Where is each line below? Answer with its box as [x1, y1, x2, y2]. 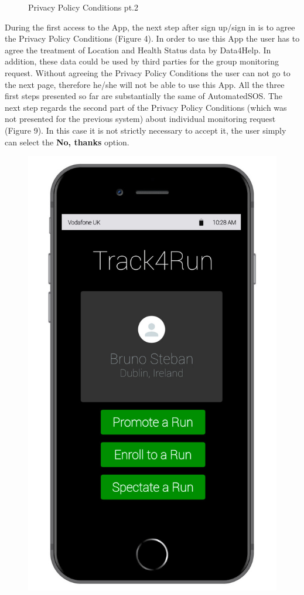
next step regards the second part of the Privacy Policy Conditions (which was [5, 101, 287, 113]
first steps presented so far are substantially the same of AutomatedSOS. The [5, 90, 283, 102]
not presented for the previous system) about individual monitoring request [5, 113, 276, 125]
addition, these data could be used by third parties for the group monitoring [5, 55, 279, 67]
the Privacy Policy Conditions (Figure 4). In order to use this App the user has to [5, 32, 300, 45]
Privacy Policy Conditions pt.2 [28, 1, 138, 13]
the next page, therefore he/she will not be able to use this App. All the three [5, 78, 285, 90]
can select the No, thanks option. [5, 135, 129, 148]
